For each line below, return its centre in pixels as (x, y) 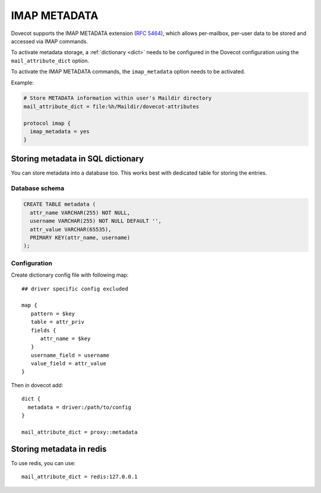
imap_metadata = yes (60, 132)
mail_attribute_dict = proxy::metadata (80, 432)
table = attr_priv (57, 322)
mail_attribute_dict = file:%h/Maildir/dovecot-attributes (111, 106)
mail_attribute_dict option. (50, 61)
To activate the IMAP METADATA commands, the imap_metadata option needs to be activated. (128, 72)
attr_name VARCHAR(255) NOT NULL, (80, 213)
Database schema (38, 188)
